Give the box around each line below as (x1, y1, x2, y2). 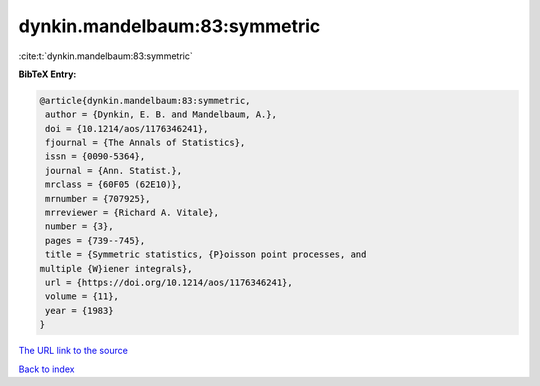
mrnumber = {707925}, (45, 193, 151, 204)
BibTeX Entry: (18, 68, 77, 80)
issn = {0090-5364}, (45, 151, 146, 162)
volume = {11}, (45, 291, 120, 302)
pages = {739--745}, (45, 235, 146, 246)
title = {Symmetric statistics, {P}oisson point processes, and (45, 249, 367, 260)
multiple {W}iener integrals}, (39, 263, 194, 274)
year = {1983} (45, 305, 114, 316)
